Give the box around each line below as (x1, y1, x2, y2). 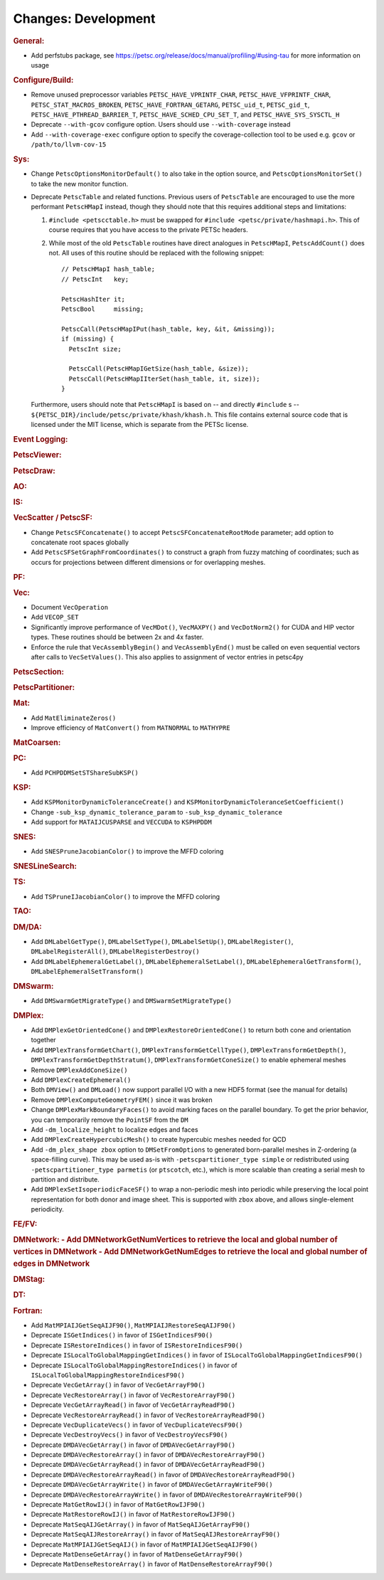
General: (13, 36, 45, 46)
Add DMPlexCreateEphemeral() (31, 1076, 132, 1084)
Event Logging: (13, 435, 68, 445)
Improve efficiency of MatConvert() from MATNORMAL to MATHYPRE (31, 723, 230, 732)
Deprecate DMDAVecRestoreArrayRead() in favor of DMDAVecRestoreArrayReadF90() (31, 1470, 296, 1479)
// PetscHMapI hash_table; (61, 265, 156, 273)
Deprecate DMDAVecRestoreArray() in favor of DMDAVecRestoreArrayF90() (31, 1451, 266, 1459)
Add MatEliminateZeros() (31, 714, 117, 722)
